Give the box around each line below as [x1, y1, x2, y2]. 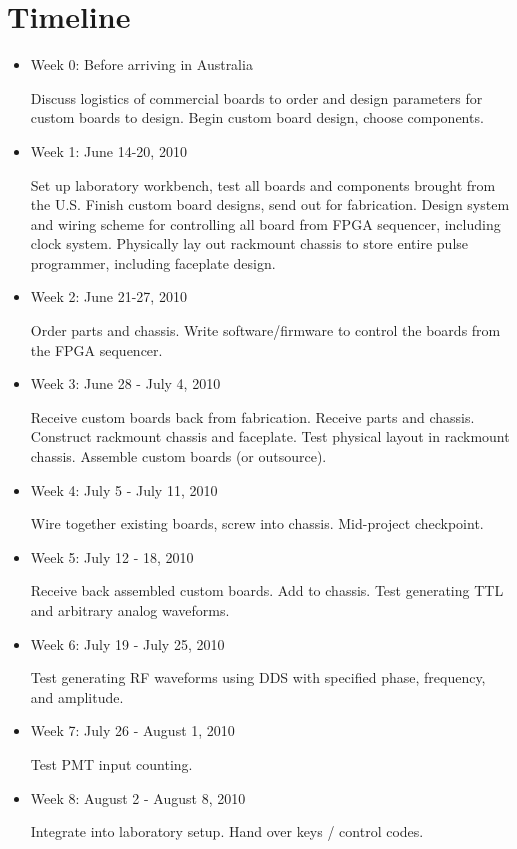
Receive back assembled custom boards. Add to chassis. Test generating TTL [30, 580, 504, 601]
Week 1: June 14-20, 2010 [30, 140, 187, 161]
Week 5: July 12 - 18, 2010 [30, 546, 194, 567]
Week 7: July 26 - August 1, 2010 [30, 720, 235, 741]
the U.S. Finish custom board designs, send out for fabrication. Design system [30, 194, 510, 215]
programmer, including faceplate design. [30, 252, 276, 273]
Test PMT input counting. [30, 753, 193, 774]
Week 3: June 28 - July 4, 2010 [30, 373, 221, 394]
